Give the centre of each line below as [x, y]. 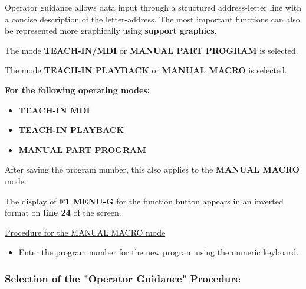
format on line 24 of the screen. [63, 212]
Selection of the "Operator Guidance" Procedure [123, 278]
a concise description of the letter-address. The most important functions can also [152, 19]
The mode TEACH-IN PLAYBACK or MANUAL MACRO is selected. [146, 70]
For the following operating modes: [78, 90]
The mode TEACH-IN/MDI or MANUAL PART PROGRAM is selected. [152, 50]
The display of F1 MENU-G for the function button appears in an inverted [144, 201]
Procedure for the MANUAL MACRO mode [85, 232]
